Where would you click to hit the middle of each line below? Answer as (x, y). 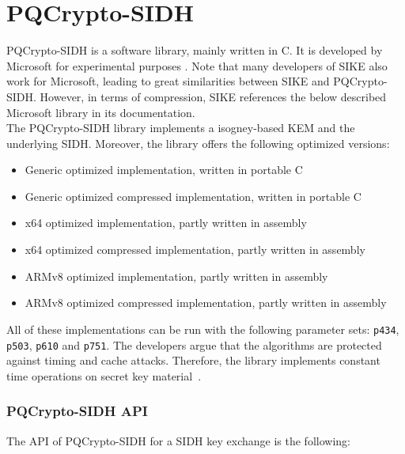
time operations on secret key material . (104, 375)
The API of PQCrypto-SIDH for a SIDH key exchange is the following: (178, 440)
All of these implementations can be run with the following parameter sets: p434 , (203, 329)
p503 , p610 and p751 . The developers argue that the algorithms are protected (194, 344)
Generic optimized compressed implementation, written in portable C (193, 196)
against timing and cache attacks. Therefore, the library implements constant (193, 360)
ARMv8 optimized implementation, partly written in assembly (176, 276)
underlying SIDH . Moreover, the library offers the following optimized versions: (198, 143)
